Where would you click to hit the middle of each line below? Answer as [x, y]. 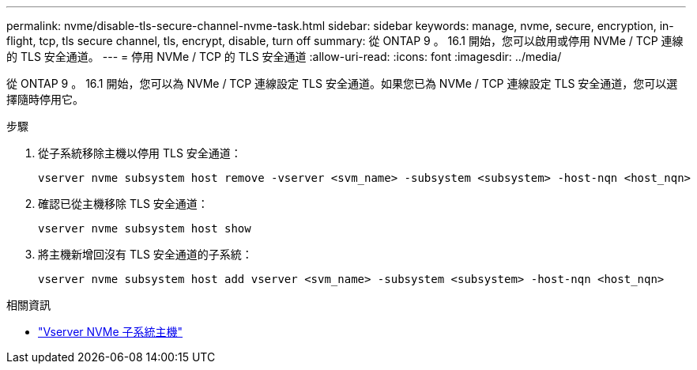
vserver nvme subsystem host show [145, 228]
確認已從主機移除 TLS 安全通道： [123, 204]
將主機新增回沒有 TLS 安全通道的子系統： [145, 254]
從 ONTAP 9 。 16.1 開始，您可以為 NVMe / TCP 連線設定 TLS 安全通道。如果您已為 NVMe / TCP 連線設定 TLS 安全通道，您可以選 [342, 83]
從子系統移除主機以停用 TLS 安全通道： [140, 153]
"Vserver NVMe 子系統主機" [111, 332]
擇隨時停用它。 [45, 99]
